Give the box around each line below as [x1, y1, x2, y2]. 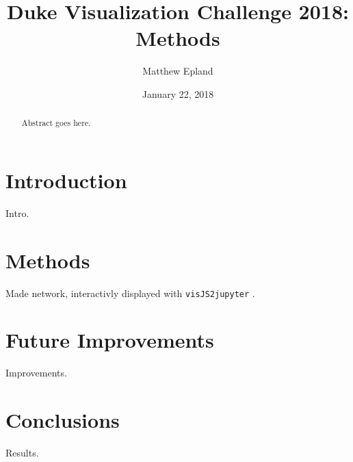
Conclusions [5, 406, 120, 434]
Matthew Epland [142, 64, 213, 78]
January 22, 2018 [142, 86, 214, 101]
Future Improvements [5, 326, 214, 354]
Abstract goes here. [21, 117, 91, 129]
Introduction [5, 166, 127, 194]
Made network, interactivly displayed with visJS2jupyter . [5, 285, 255, 300]
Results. [5, 446, 39, 460]
